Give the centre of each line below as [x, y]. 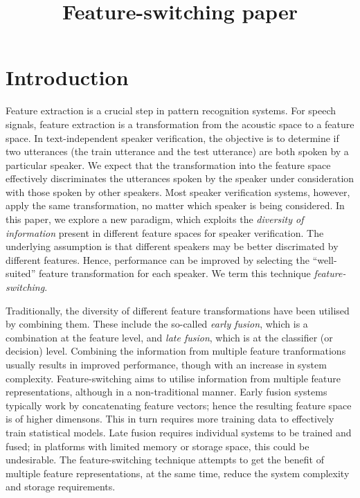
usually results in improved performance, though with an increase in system [166, 364]
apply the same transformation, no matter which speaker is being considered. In [175, 205]
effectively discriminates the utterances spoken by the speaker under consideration [180, 178]
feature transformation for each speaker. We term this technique [174, 273]
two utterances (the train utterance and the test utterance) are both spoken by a [177, 151]
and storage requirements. [61, 487]
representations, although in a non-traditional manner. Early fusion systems [166, 392]
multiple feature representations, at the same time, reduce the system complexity [178, 473]
